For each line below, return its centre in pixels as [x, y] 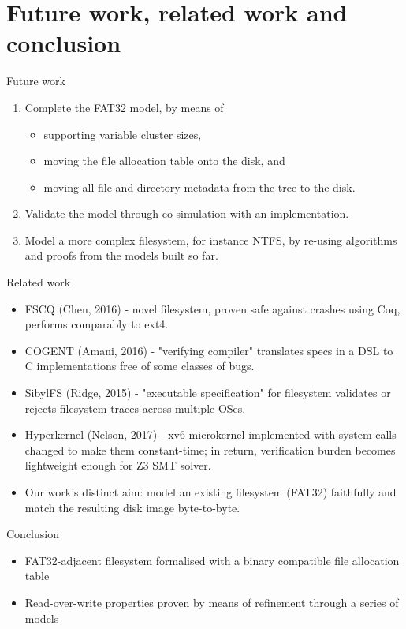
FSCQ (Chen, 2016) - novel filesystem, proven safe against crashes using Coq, [212, 308]
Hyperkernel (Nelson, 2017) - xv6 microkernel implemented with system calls [210, 434]
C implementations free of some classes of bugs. [140, 366]
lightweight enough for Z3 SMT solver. [118, 465]
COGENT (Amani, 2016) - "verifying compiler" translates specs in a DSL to [209, 350]
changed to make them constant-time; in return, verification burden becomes [210, 449]
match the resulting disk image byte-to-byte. [132, 507]
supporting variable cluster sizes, [123, 134]
